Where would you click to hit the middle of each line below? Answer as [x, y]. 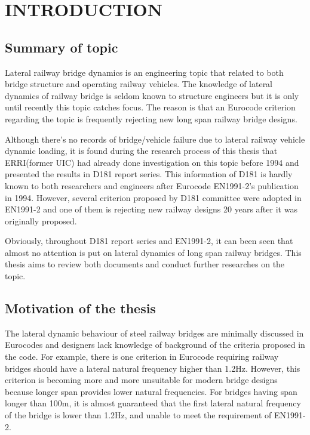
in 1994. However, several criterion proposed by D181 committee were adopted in [153, 197]
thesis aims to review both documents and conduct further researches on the [145, 264]
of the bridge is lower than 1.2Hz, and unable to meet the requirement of [138, 415]
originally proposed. [41, 220]
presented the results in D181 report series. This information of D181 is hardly [149, 174]
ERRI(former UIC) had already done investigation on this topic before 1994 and [152, 162]
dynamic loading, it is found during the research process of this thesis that [141, 151]
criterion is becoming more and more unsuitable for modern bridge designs [141, 380]
